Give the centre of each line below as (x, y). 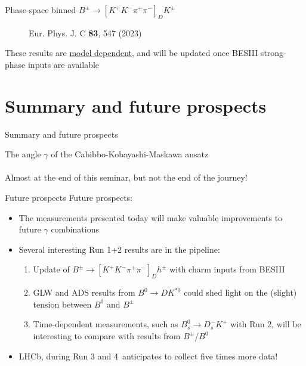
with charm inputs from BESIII (227, 269)
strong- (273, 53)
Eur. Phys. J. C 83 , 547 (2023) (85, 32)
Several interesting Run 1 (65, 249)
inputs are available (64, 64)
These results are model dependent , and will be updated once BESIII (132, 53)
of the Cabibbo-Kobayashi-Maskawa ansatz (130, 154)
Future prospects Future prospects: (69, 198)
